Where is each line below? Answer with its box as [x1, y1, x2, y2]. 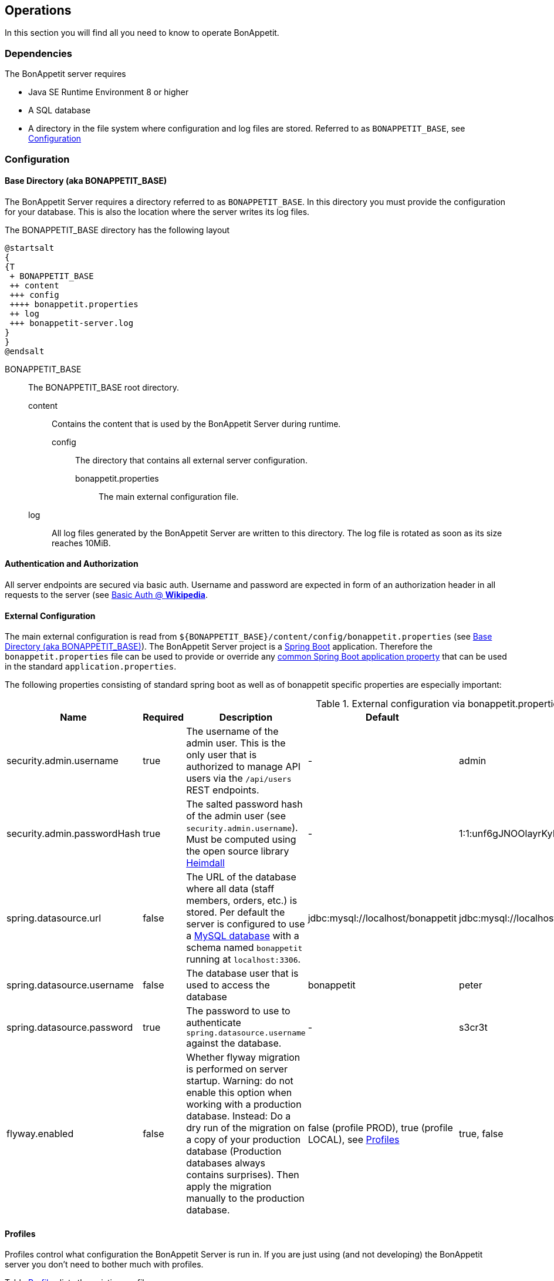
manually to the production [186, 1192, 305, 1205]
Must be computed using [186, 833, 296, 846]
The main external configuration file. [99, 491, 239, 502]
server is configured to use [186, 918, 305, 930]
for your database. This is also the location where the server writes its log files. [5, 206, 310, 217]
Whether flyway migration [186, 1051, 300, 1064]
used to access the [186, 979, 270, 991]
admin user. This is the [186, 737, 286, 749]
